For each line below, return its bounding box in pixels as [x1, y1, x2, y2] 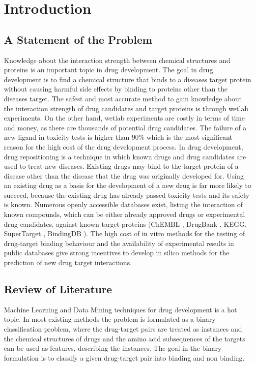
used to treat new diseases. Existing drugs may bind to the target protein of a [4, 161, 239, 171]
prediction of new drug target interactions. [4, 257, 132, 268]
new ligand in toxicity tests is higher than [4, 132, 130, 142]
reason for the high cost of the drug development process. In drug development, [4, 141, 243, 152]
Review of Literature [4, 281, 112, 297]
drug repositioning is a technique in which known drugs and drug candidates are [4, 151, 246, 161]
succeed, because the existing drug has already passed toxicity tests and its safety [4, 189, 250, 200]
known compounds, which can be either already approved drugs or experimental [4, 209, 245, 219]
